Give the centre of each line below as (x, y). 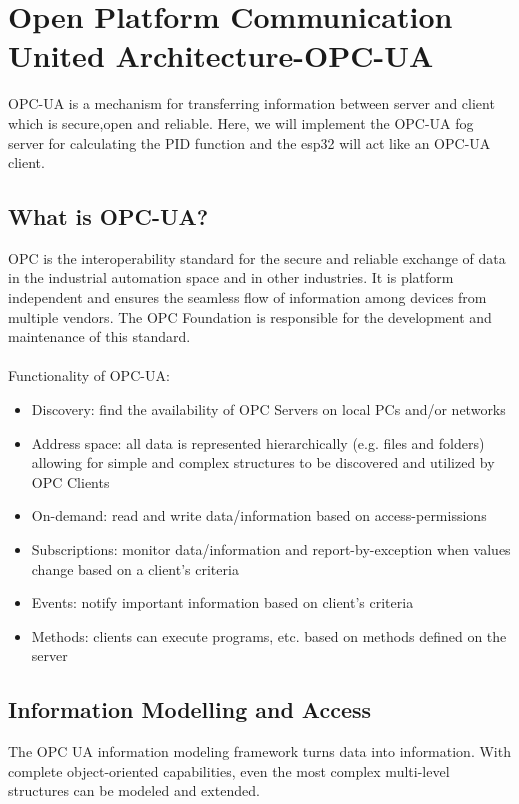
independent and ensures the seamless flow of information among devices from (247, 297)
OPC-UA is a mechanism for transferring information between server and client (251, 103)
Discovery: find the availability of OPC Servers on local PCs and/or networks (268, 409)
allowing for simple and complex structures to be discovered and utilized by (263, 462)
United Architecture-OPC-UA (221, 55)
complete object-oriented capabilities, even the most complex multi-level (229, 770)
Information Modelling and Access (190, 709)
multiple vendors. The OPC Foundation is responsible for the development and (250, 316)
